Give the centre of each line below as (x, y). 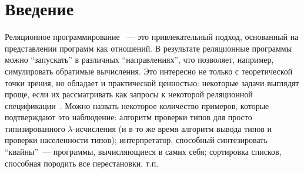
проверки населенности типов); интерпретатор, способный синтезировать (136, 140)
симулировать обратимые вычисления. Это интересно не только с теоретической (149, 71)
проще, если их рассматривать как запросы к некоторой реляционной (129, 94)
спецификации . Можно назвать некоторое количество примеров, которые (137, 105)
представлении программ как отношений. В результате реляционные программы (148, 48)
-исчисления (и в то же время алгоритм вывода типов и (172, 128)
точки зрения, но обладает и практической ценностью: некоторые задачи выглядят (152, 82)
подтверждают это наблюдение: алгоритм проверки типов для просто (128, 117)
